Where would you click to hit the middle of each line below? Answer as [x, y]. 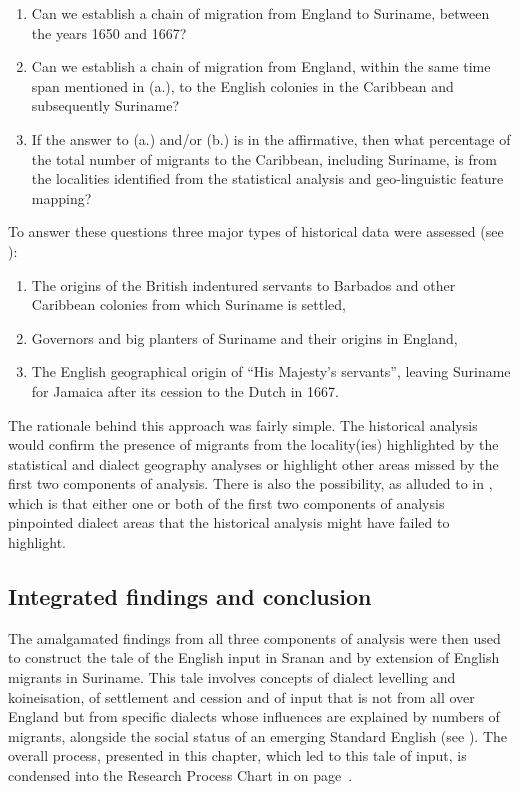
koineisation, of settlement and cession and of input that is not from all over [241, 696]
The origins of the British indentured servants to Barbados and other [243, 284]
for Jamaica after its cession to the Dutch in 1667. [185, 390]
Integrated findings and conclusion [190, 596]
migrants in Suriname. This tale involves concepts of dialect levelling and [232, 677]
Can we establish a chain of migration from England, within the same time [261, 66]
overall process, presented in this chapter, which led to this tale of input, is [237, 755]
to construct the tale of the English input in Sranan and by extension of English [254, 657]
